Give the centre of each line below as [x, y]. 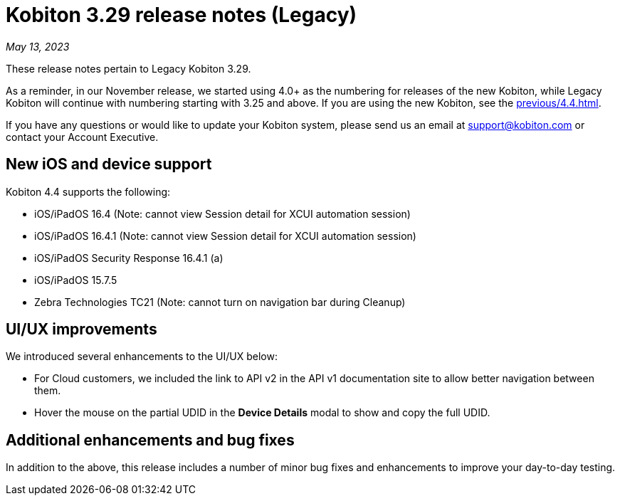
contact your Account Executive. [82, 137]
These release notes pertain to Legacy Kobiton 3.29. [128, 68]
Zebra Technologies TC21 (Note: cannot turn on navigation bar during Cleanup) [220, 302]
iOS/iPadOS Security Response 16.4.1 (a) [129, 258]
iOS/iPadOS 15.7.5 [76, 280]
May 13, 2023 [38, 46]
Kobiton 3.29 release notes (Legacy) [182, 15]
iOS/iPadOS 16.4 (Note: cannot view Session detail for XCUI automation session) [222, 213]
